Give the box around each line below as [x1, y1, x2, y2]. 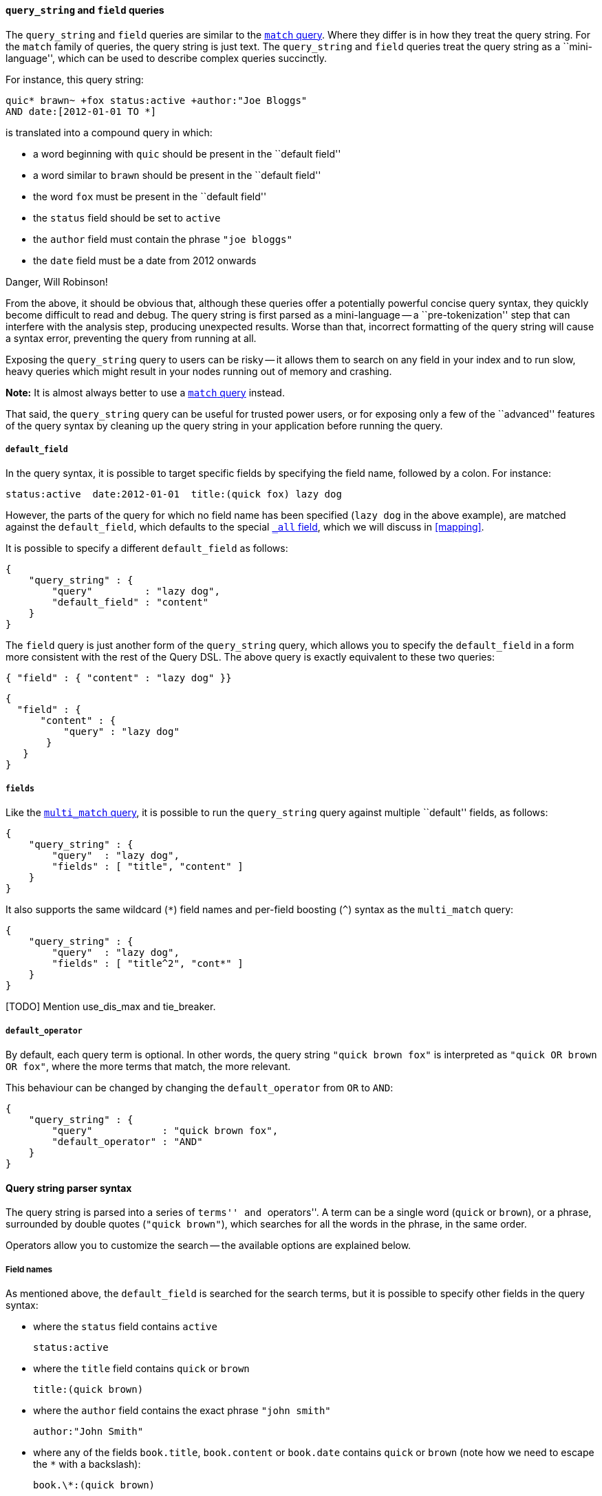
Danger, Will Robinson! [6, 275, 108, 288]
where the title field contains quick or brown [33, 1362, 250, 1374]
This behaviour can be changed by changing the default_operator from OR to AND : [6, 1081, 394, 1093]
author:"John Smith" [33, 1425, 144, 1437]
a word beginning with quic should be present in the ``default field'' [33, 147, 341, 160]
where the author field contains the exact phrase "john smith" [33, 1404, 331, 1416]
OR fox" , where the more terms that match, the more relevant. [6, 1060, 291, 1072]
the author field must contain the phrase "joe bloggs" [33, 233, 292, 245]
